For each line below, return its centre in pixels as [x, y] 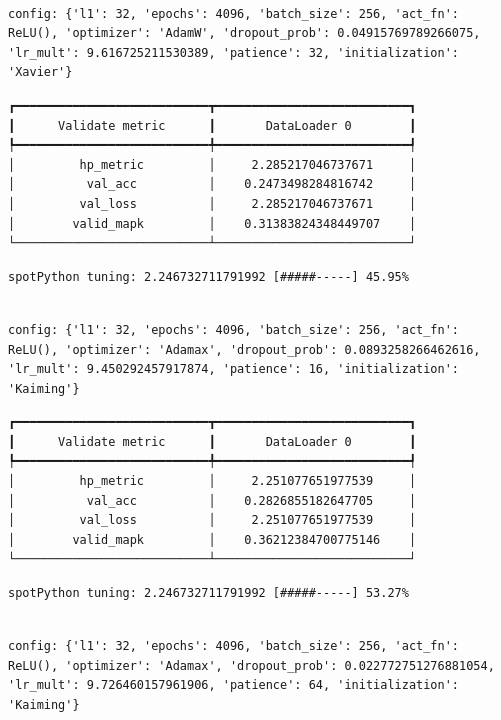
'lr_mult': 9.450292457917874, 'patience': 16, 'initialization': [234, 369]
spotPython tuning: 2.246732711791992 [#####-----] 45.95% [208, 276]
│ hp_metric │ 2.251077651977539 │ [212, 481]
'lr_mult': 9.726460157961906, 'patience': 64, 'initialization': [234, 685]
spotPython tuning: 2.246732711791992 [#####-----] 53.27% [208, 593]
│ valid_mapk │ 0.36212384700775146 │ [212, 539]
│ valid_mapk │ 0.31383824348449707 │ [212, 223]
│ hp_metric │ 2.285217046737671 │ [212, 164]
